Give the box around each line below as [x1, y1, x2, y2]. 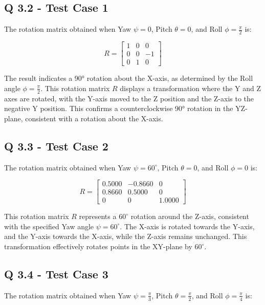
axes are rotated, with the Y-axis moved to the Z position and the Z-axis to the [4, 93, 254, 103]
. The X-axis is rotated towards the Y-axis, [120, 221, 255, 231]
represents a [79, 211, 117, 222]
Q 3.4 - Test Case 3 [4, 266, 108, 281]
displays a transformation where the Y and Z [120, 82, 261, 93]
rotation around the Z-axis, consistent [130, 211, 249, 222]
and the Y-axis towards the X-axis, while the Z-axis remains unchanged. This [4, 231, 247, 242]
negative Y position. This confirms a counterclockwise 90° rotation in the [4, 103, 233, 114]
